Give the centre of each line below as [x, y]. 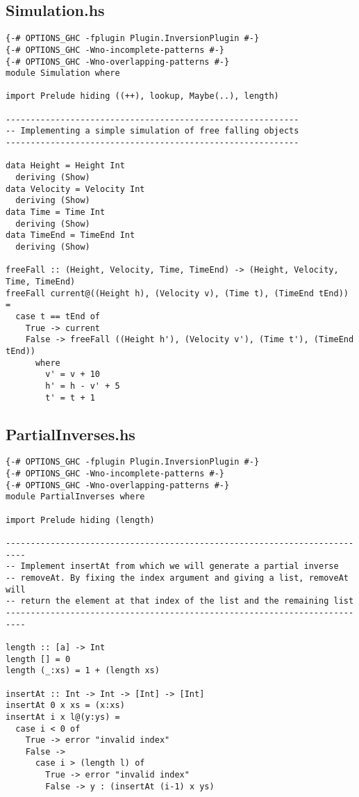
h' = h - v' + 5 [83, 386]
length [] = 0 [38, 659]
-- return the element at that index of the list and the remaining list [180, 601]
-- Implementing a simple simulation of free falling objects [152, 131]
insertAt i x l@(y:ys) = [63, 717]
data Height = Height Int [65, 166]
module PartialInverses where [75, 497]
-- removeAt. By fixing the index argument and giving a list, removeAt [177, 578]
